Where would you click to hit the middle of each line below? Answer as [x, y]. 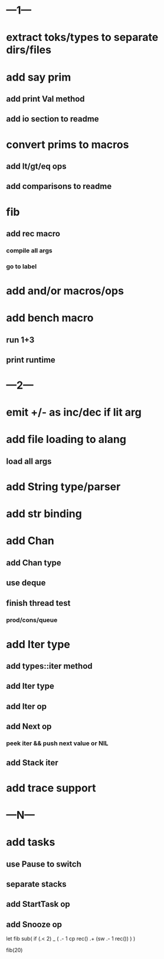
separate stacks [36, 884]
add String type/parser [63, 487]
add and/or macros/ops [65, 291]
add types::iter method [49, 666]
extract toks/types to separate [82, 38]
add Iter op [27, 706]
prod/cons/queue [32, 620]
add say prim [39, 77]
